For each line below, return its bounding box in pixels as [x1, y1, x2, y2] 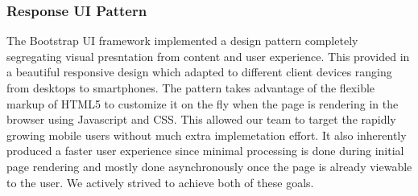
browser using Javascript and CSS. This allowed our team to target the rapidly [6, 111, 396, 128]
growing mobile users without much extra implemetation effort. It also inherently [6, 126, 407, 143]
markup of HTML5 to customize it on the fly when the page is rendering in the [6, 95, 399, 112]
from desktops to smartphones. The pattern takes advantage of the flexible [6, 80, 375, 96]
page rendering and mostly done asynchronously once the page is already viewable [6, 157, 412, 174]
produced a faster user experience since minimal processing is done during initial [6, 142, 404, 159]
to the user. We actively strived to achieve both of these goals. [6, 174, 314, 190]
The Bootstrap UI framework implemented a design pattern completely [6, 32, 358, 49]
